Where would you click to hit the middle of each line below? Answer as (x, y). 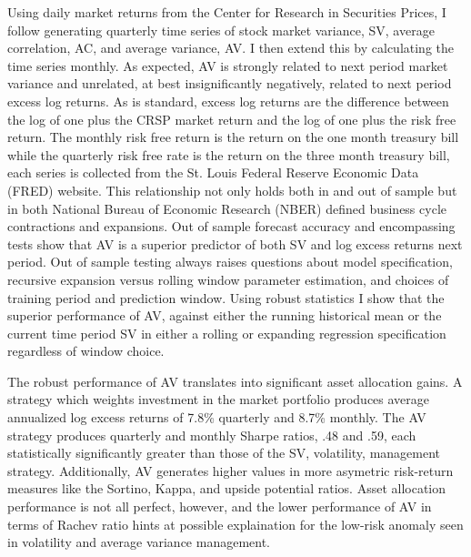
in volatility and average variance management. (139, 542)
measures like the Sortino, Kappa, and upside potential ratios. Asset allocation (227, 488)
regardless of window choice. (86, 351)
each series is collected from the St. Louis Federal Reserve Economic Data (213, 172)
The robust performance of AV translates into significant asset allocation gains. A (235, 381)
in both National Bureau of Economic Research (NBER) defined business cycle (227, 208)
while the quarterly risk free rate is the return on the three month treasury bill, (229, 154)
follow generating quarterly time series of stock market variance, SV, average (221, 30)
